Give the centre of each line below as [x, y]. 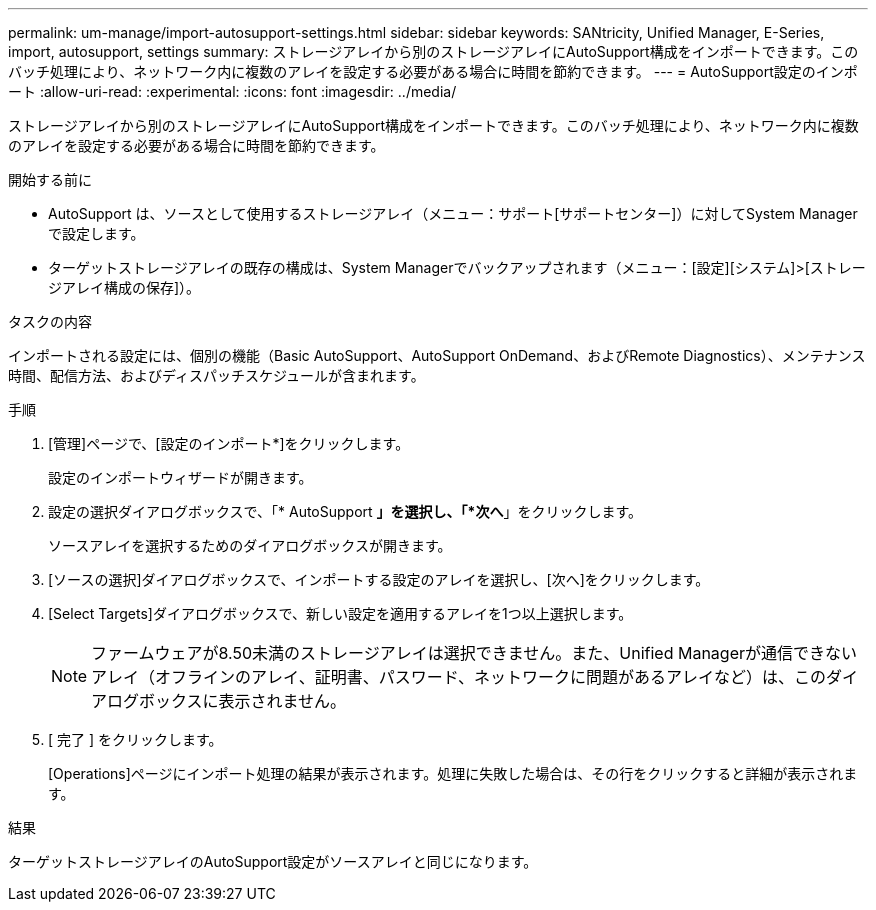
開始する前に [50, 179]
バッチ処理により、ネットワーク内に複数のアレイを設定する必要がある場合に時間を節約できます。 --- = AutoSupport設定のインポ [433, 71]
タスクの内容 [50, 321]
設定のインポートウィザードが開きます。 [180, 477]
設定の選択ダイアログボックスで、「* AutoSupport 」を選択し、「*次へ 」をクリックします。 [345, 511]
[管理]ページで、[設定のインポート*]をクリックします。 [229, 443]
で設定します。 [96, 233]
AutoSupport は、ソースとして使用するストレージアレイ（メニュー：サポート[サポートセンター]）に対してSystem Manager [453, 213]
